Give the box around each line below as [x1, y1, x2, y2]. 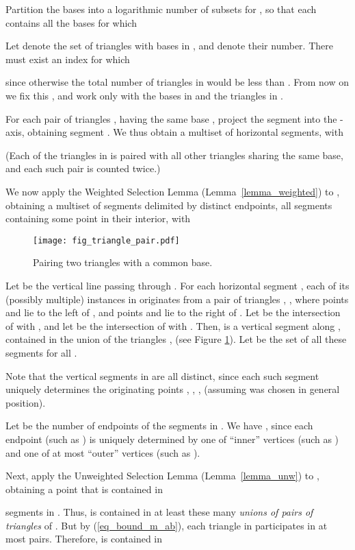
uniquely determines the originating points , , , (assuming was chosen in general [5, 382, 340, 396]
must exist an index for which [5, 51, 130, 66]
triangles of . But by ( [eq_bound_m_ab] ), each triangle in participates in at [5, 518, 328, 532]
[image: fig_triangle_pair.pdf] [33, 235, 180, 246]
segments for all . [5, 345, 77, 359]
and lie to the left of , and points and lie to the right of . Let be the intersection [5, 305, 341, 320]
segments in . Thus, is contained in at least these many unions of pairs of [5, 505, 313, 519]
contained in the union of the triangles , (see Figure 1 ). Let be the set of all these [5, 332, 347, 346]
